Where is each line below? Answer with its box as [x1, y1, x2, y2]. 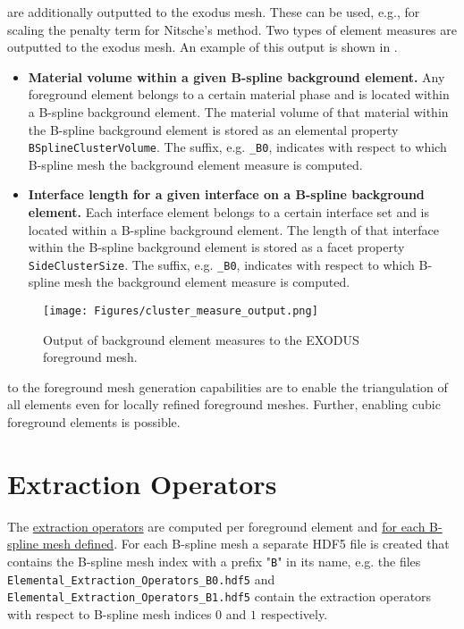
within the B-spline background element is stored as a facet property [28, 238, 405, 256]
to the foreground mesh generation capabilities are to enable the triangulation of [7, 377, 448, 396]
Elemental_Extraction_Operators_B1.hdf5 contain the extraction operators [7, 587, 432, 606]
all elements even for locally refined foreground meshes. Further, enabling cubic [7, 395, 441, 414]
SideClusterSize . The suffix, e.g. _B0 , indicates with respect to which [28, 255, 415, 273]
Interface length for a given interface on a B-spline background [28, 185, 425, 204]
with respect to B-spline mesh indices [7, 604, 212, 623]
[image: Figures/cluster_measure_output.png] [43, 305, 318, 318]
